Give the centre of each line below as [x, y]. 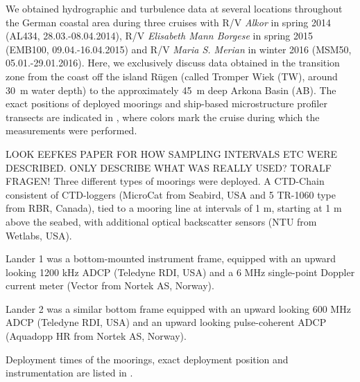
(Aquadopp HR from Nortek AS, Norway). [96, 336]
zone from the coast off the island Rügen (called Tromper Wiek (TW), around [172, 76]
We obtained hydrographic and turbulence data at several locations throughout [174, 8]
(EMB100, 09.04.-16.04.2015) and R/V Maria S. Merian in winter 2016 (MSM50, [179, 49]
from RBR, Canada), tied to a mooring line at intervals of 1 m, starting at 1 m [174, 208]
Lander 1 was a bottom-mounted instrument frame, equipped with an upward [171, 258]
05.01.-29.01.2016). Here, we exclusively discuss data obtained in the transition [173, 63]
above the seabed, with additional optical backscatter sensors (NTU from [161, 221]
